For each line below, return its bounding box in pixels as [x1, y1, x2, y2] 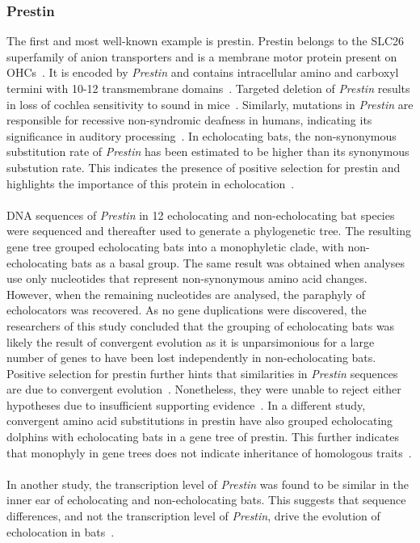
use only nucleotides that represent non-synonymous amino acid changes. [6, 270, 367, 287]
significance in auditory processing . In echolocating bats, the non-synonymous [6, 127, 397, 144]
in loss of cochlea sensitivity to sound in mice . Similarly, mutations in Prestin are [6, 95, 414, 112]
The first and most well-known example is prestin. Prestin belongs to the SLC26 [6, 32, 405, 49]
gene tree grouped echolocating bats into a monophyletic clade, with [6, 238, 344, 255]
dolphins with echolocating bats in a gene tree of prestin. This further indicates [6, 428, 399, 445]
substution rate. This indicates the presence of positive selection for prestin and [6, 158, 401, 175]
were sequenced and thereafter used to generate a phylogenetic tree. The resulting [6, 222, 411, 239]
